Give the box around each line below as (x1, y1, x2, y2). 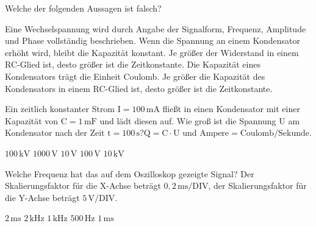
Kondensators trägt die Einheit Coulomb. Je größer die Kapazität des (5, 69, 265, 82)
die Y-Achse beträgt (5, 191, 80, 203)
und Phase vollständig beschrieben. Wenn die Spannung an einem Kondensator (5, 34, 301, 47)
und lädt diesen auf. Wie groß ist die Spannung (99, 114, 276, 127)
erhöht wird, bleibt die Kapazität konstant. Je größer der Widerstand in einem (5, 46, 299, 58)
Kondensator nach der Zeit (5, 126, 105, 139)
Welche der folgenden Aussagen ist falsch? (5, 2, 162, 14)
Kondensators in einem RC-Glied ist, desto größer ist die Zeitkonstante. (5, 82, 273, 94)
